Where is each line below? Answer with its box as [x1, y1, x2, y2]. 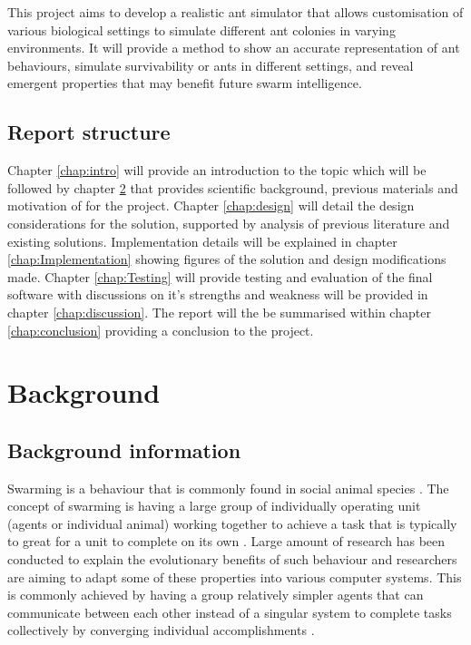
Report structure [7, 118, 171, 146]
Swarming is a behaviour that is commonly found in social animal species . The [7, 478, 449, 497]
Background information [7, 435, 241, 464]
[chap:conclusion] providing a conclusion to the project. [7, 320, 314, 339]
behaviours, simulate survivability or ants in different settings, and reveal [7, 55, 414, 74]
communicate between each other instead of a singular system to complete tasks [7, 602, 452, 621]
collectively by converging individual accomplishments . [7, 621, 315, 640]
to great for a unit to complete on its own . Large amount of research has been [7, 532, 446, 551]
